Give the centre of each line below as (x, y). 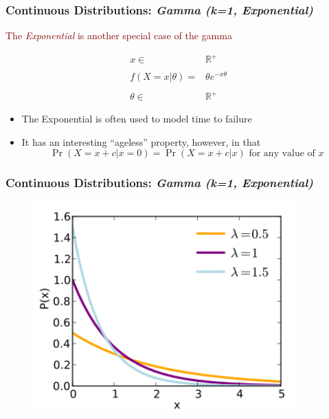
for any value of (282, 154)
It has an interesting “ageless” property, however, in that (141, 141)
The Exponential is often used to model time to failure (137, 119)
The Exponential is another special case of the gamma (119, 35)
